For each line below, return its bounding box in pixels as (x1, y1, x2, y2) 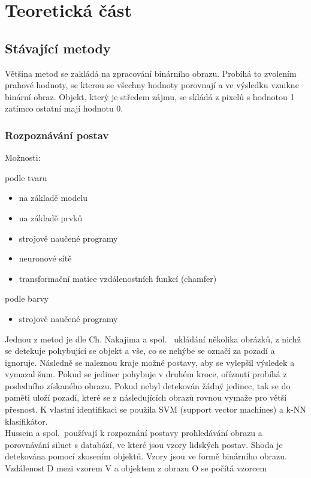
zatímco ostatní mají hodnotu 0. (5, 102, 123, 115)
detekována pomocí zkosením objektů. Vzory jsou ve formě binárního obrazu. (5, 450, 287, 462)
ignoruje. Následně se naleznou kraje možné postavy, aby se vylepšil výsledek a (5, 356, 295, 368)
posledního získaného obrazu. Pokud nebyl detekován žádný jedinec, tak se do (5, 379, 291, 392)
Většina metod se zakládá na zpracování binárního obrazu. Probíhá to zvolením (5, 67, 297, 79)
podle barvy (5, 292, 49, 305)
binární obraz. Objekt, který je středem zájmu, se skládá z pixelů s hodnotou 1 (5, 90, 295, 103)
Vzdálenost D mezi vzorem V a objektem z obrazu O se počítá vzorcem (5, 462, 267, 474)
